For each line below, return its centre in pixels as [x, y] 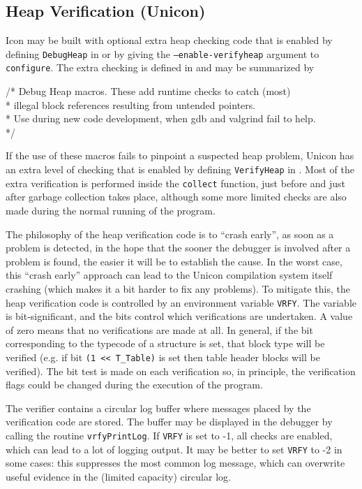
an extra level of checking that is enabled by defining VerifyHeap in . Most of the [180, 169]
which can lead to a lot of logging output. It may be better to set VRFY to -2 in [174, 449]
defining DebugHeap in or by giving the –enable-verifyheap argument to [163, 53]
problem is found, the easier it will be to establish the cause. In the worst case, [174, 261]
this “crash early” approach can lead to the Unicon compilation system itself [169, 275]
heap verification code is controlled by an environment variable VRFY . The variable [181, 302]
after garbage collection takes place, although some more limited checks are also [176, 197]
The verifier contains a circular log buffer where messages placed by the [158, 408]
